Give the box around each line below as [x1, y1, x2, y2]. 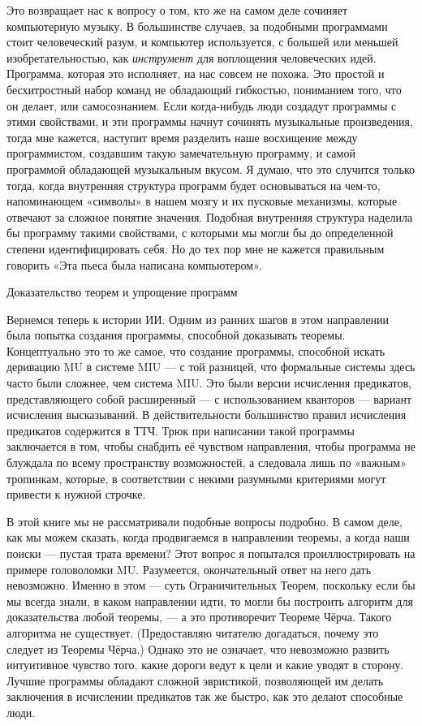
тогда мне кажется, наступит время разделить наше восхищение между [6, 128, 358, 145]
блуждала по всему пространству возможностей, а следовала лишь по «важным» [6, 454, 407, 471]
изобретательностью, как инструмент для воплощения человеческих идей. [6, 49, 377, 66]
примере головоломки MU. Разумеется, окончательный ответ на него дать [6, 560, 372, 577]
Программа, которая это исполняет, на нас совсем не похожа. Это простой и [6, 65, 385, 82]
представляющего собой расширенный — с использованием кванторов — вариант [6, 390, 412, 407]
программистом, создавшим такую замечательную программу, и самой [6, 145, 355, 162]
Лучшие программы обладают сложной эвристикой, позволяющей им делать [6, 672, 384, 689]
